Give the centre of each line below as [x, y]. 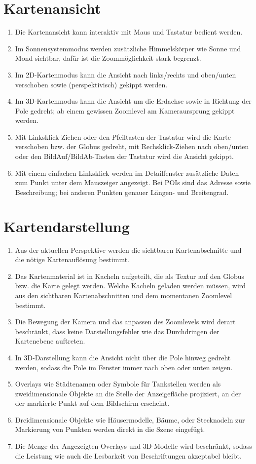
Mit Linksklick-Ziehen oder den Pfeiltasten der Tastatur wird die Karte [123, 136]
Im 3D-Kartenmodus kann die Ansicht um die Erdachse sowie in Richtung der [133, 101]
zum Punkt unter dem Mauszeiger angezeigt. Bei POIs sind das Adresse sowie [133, 182]
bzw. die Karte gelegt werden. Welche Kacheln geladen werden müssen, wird [130, 286]
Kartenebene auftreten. [50, 341]
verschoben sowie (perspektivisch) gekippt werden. [91, 84]
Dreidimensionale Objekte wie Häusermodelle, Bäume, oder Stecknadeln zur [130, 419]
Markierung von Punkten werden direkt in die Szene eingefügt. [110, 429]
